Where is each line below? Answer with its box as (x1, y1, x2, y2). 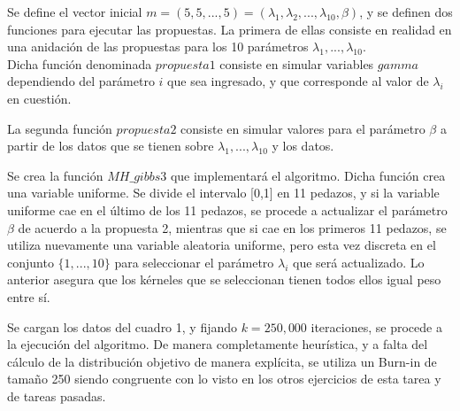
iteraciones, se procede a (310, 317, 442, 336)
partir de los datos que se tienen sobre (7, 136, 214, 155)
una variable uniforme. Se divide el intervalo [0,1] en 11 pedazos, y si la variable (7, 183, 440, 202)
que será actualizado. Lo (292, 252, 425, 271)
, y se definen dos (359, 3, 453, 20)
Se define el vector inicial (7, 3, 142, 20)
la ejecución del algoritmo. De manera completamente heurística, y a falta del (7, 335, 428, 353)
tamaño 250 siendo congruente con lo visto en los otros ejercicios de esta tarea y (7, 369, 441, 388)
